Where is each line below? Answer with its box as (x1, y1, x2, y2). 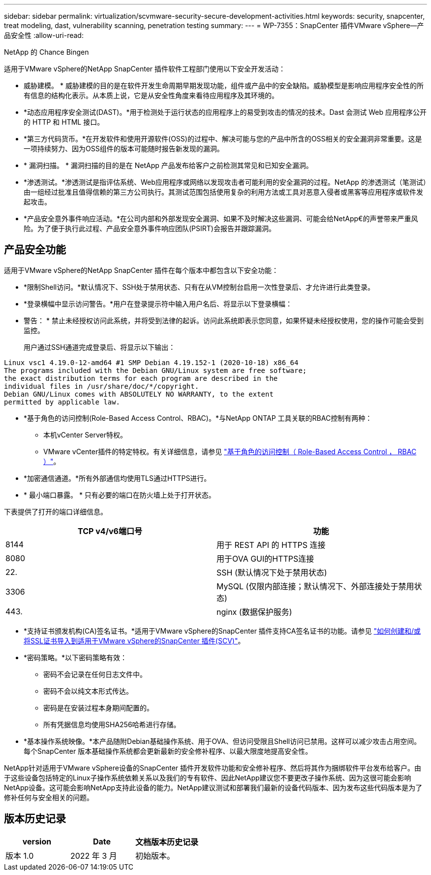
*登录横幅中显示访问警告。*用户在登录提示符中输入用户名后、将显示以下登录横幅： (24, 299, 293, 308)
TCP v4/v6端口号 (78, 526, 142, 536)
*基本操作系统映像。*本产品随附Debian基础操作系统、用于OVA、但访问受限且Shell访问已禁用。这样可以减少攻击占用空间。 (24, 737, 421, 745)
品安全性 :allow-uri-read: (4, 31, 84, 39)
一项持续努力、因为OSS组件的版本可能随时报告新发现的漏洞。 (24, 144, 224, 153)
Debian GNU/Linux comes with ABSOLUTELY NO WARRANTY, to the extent (4, 390, 274, 398)
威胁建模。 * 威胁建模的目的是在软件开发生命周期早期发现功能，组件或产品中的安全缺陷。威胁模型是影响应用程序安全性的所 (24, 81, 424, 90)
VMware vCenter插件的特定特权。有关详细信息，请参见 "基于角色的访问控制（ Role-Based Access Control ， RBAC (43, 447, 417, 456)
